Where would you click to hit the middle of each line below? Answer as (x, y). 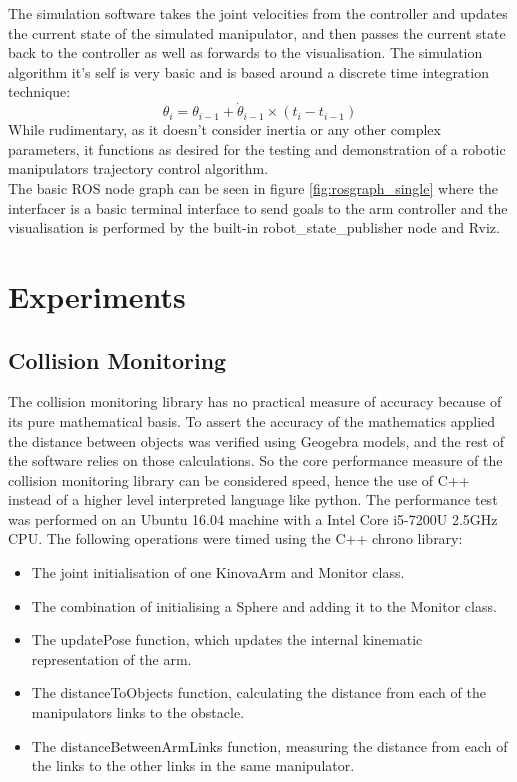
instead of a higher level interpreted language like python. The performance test (253, 499)
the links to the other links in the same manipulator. (193, 765)
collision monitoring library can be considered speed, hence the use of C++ (239, 479)
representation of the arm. (111, 658)
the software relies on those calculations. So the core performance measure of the (255, 460)
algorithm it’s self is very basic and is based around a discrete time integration (248, 71)
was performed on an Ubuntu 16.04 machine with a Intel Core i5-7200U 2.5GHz (253, 518)
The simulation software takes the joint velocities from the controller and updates (258, 13)
